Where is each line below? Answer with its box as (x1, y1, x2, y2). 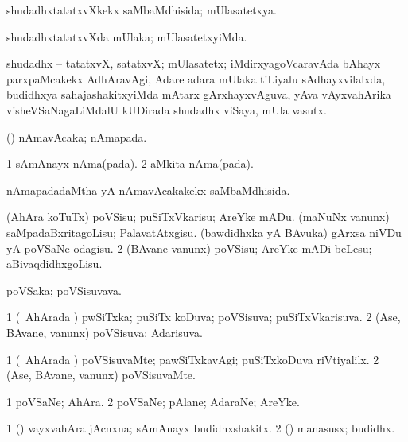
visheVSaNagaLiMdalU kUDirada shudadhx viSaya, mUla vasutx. (6, 101, 327, 118)
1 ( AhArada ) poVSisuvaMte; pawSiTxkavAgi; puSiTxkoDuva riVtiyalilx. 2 (6, 351, 379, 367)
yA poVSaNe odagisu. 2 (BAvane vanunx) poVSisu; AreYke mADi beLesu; (6, 239, 372, 256)
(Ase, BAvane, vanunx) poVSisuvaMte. (6, 366, 196, 383)
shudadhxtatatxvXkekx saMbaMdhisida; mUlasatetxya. (6, 2, 277, 17)
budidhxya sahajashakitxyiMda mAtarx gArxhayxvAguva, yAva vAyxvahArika (6, 86, 391, 103)
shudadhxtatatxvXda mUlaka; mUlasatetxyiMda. (6, 28, 247, 45)
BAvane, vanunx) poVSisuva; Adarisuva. (6, 324, 203, 340)
